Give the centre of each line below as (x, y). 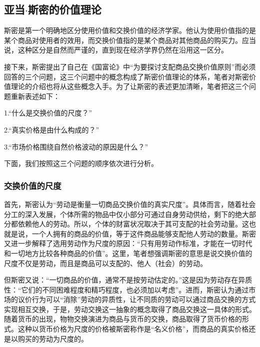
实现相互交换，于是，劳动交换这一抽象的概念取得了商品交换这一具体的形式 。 (130, 309)
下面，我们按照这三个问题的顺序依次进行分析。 (81, 163)
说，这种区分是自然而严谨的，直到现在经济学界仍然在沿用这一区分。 (116, 50)
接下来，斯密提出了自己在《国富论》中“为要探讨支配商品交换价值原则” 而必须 (130, 66)
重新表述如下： (35, 96)
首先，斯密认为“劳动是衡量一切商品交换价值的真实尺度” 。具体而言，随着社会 (130, 204)
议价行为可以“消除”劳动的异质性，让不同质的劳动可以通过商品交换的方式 (137, 299)
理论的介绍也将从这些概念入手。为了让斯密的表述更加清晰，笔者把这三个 (130, 86)
